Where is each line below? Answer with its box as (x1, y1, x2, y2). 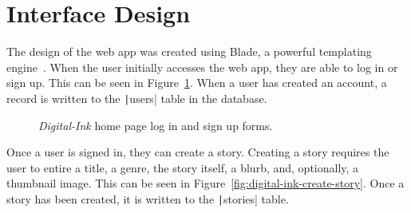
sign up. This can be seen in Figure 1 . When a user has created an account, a (6, 74, 387, 91)
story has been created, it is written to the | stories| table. (6, 190, 289, 207)
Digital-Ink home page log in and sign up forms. (38, 116, 273, 133)
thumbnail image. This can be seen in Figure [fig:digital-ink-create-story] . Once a (6, 175, 405, 191)
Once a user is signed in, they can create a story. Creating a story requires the (6, 144, 389, 160)
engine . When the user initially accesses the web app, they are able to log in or (6, 58, 398, 75)
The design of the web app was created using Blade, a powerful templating (6, 43, 372, 60)
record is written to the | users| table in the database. (6, 89, 267, 106)
